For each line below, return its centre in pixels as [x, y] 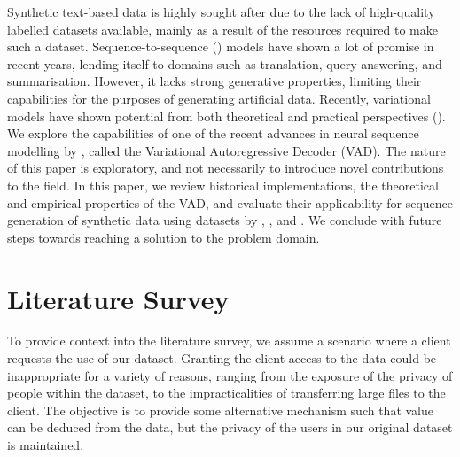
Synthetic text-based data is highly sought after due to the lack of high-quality [221, 12]
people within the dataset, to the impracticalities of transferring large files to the [226, 393]
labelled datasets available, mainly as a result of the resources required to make [222, 29]
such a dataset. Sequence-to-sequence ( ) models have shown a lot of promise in [221, 46]
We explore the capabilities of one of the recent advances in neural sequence [213, 133]
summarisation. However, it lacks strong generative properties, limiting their [214, 81]
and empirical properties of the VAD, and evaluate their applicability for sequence [230, 202]
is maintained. [46, 445]
